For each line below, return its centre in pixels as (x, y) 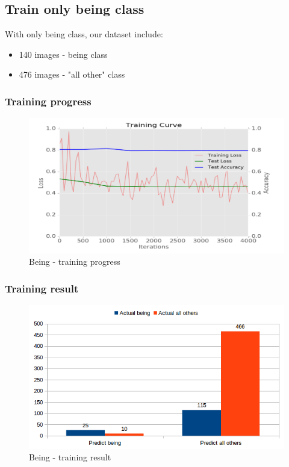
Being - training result (70, 457)
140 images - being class (63, 54)
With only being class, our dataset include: (84, 34)
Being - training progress (75, 261)
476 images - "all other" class (72, 74)
